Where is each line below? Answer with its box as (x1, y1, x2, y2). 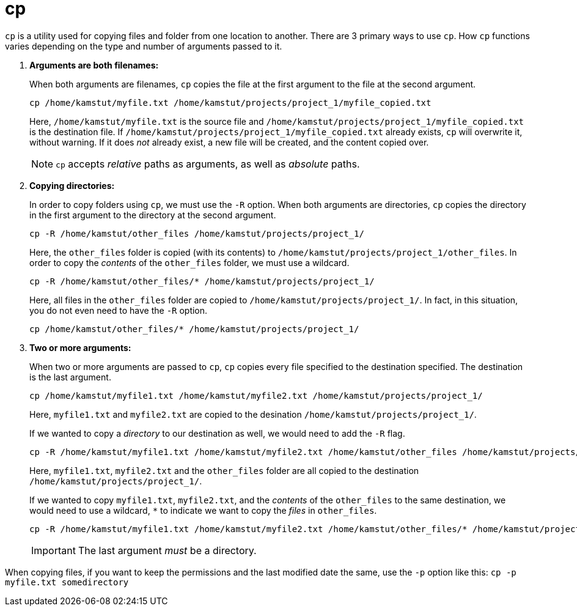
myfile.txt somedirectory (5, 577, 129, 587)
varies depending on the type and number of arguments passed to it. (5, 40, 282, 51)
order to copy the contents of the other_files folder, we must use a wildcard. (29, 257, 350, 268)
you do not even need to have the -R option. (29, 305, 208, 316)
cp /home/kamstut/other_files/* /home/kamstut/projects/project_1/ (29, 324, 359, 334)
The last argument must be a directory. (78, 544, 257, 557)
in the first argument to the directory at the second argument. (29, 209, 276, 220)
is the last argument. (29, 371, 111, 382)
